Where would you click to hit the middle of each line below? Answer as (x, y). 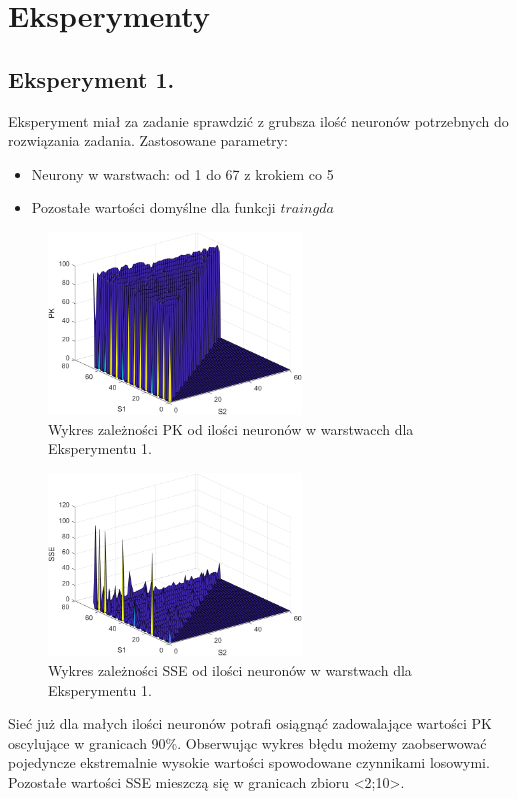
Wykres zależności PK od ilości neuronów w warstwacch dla (231, 428)
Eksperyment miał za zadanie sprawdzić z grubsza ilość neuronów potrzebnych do (258, 120)
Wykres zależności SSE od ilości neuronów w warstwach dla (230, 669)
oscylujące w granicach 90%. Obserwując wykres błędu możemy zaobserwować (247, 742)
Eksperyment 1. (91, 78)
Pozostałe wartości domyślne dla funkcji (153, 207)
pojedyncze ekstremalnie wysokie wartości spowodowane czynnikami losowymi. (249, 762)
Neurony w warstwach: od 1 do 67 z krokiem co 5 (182, 173)
